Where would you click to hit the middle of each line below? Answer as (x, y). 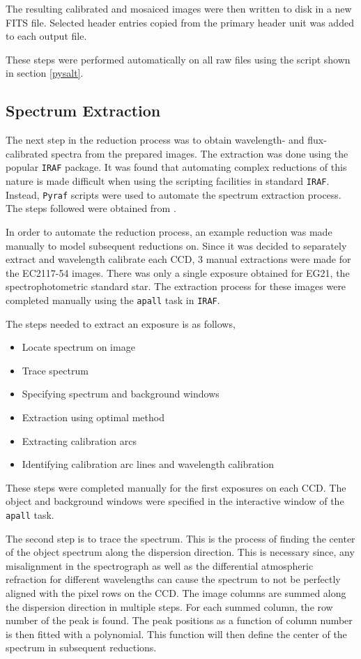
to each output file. (46, 36)
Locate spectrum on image (78, 347)
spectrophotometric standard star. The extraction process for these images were (176, 286)
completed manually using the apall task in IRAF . (113, 300)
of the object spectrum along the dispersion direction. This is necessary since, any (180, 552)
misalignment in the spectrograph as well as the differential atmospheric (160, 565)
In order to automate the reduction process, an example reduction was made (169, 231)
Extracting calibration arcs (79, 440)
